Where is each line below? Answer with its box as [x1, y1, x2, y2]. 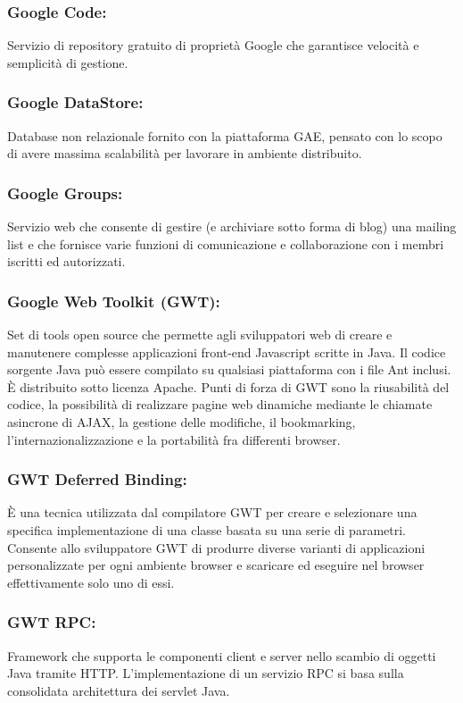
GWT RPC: [7, 611, 96, 633]
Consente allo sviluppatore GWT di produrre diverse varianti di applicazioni [7, 538, 426, 557]
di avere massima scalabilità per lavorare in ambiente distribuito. [7, 144, 362, 163]
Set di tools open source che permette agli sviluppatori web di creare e [7, 325, 393, 344]
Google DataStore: [7, 91, 144, 113]
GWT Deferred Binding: [7, 468, 187, 490]
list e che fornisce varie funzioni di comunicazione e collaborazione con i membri [7, 234, 444, 253]
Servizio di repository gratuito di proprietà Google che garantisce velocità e [7, 36, 419, 54]
